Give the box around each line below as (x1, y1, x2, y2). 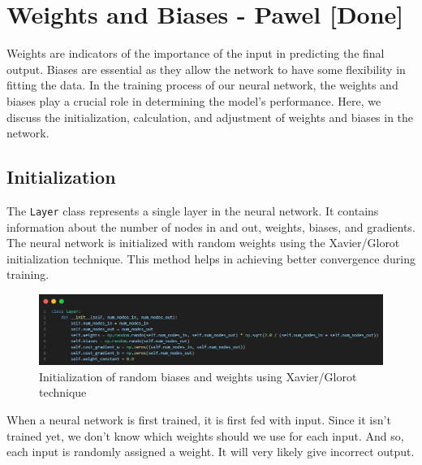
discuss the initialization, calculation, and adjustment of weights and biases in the (6, 108, 414, 125)
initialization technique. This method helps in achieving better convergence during (6, 250, 416, 267)
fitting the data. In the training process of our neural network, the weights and (6, 76, 398, 93)
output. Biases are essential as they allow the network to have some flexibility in (6, 60, 406, 77)
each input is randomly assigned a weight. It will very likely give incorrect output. (6, 443, 415, 460)
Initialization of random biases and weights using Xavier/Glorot (39, 367, 357, 385)
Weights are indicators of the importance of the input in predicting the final (6, 45, 385, 62)
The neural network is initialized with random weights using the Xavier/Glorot (6, 234, 400, 251)
